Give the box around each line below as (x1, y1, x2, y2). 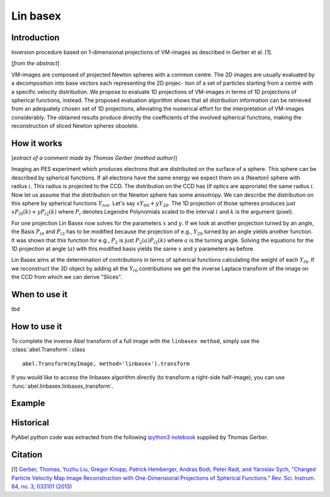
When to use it (11, 289, 68, 299)
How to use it (11, 321, 62, 332)
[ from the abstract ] (11, 60, 60, 67)
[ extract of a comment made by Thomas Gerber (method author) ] (11, 154, 177, 162)
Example (11, 398, 45, 408)
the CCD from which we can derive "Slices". (11, 274, 122, 281)
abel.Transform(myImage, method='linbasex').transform (22, 360, 190, 367)
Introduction (11, 32, 60, 43)
